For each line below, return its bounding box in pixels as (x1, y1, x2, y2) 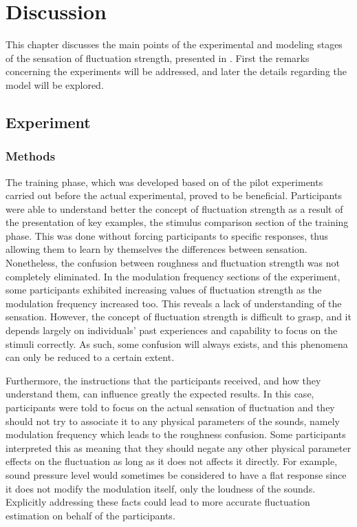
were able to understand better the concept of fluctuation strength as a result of (6, 201, 343, 216)
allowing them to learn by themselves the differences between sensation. (6, 242, 307, 256)
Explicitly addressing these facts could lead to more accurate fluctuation (6, 495, 310, 509)
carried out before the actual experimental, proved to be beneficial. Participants (6, 188, 342, 203)
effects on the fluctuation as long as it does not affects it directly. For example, (6, 454, 338, 468)
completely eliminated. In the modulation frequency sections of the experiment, (6, 269, 340, 283)
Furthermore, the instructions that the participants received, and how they (6, 373, 321, 387)
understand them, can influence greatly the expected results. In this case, (6, 386, 314, 401)
